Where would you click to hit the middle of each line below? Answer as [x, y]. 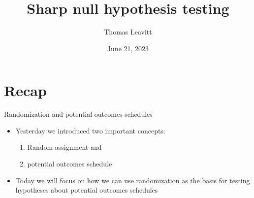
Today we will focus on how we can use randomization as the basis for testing [133, 180]
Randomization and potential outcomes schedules [78, 114]
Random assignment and [64, 147]
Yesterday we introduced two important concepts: [90, 130]
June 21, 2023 [128, 48]
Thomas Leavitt [128, 32]
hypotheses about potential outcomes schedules [87, 190]
